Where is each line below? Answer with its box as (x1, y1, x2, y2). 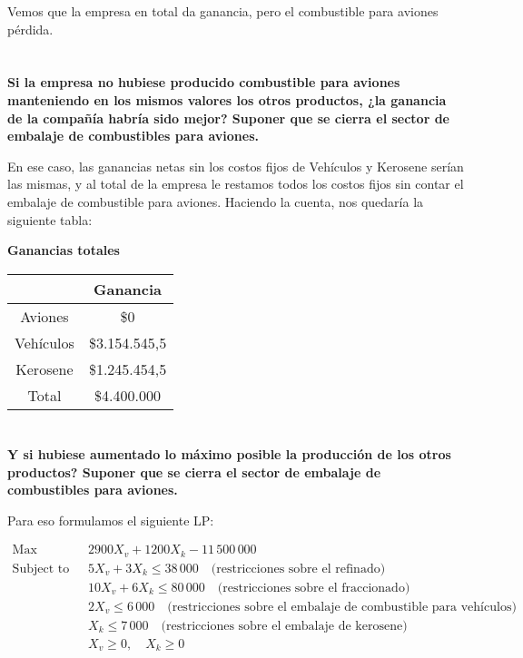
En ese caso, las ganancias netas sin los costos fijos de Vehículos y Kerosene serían (7, 156, 464, 175)
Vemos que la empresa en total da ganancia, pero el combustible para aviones (7, 2, 439, 20)
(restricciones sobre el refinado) (211, 562, 386, 575)
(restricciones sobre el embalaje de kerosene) (161, 619, 408, 633)
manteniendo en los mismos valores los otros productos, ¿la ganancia (7, 90, 447, 109)
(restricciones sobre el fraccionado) (217, 581, 410, 594)
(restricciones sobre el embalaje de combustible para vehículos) (167, 600, 517, 614)
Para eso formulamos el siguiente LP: (7, 510, 214, 529)
